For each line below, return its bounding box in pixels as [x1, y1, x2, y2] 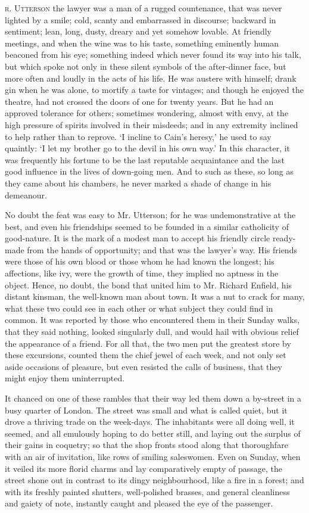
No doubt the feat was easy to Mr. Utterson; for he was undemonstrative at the [5, 209, 296, 221]
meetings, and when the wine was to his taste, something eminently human [5, 36, 279, 49]
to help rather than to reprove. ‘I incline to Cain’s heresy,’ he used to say [5, 130, 271, 142]
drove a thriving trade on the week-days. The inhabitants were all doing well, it [5, 415, 295, 428]
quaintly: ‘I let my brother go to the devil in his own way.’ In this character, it [5, 142, 291, 154]
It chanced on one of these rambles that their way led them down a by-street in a [5, 392, 302, 404]
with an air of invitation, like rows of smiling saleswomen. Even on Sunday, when [5, 450, 301, 462]
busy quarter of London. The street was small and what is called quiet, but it [5, 403, 288, 416]
